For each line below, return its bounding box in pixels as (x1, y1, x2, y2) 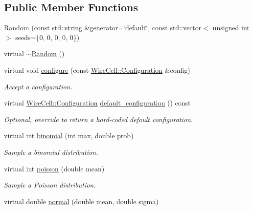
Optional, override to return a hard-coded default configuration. (4, 114, 193, 124)
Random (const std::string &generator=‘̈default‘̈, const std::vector (4, 22, 202, 33)
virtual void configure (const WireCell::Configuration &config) (4, 64, 190, 75)
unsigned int (212, 22, 250, 33)
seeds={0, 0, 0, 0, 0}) (15, 32, 80, 42)
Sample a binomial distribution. (4, 147, 98, 157)
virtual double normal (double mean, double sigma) (4, 196, 159, 206)
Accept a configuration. (4, 81, 72, 91)
